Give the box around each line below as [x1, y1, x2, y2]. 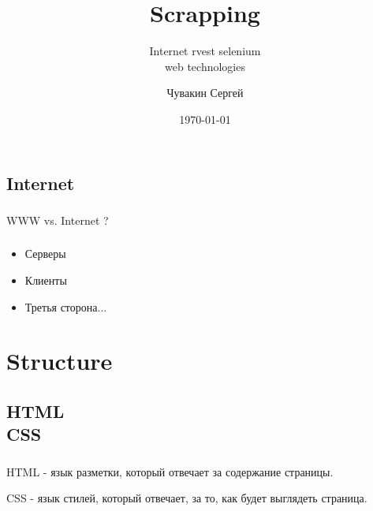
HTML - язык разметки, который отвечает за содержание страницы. [6, 463, 334, 479]
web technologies [165, 58, 245, 74]
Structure [6, 345, 113, 377]
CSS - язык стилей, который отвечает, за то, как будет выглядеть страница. [6, 490, 367, 506]
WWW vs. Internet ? [6, 211, 109, 228]
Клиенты [24, 271, 67, 288]
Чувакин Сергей [166, 84, 244, 101]
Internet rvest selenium [149, 43, 261, 59]
